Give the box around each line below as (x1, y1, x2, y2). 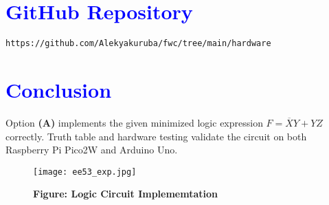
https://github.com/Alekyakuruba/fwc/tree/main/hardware (5, 39, 271, 49)
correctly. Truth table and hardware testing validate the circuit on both (5, 129, 307, 143)
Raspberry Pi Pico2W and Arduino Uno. (5, 142, 178, 157)
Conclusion (5, 75, 112, 103)
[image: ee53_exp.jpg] (33, 166, 137, 177)
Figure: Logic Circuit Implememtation (33, 186, 218, 201)
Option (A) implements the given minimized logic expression (5, 115, 263, 129)
